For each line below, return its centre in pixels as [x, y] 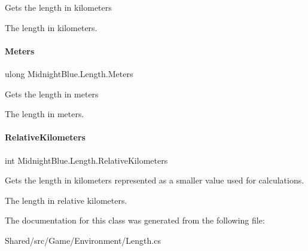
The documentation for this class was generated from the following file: [135, 220]
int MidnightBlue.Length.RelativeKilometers [86, 160]
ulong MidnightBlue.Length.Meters [69, 73]
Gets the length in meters [52, 94]
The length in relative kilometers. [66, 200]
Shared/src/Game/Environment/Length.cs [83, 240]
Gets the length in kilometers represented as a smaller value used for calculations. [155, 180]
